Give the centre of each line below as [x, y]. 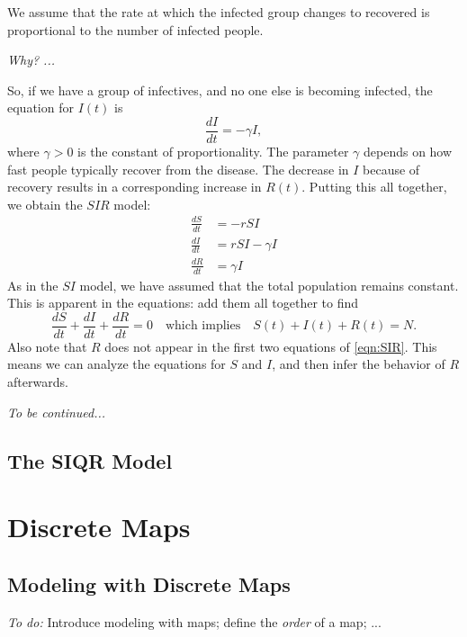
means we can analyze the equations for [117, 364]
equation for [40, 108]
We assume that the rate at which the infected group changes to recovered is [219, 12]
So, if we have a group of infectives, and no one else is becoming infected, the [220, 90]
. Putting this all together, [374, 187]
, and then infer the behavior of [359, 364]
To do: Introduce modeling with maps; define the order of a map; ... [194, 621]
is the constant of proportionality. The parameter [213, 152]
